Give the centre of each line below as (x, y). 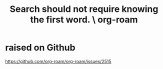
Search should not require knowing (84, 9)
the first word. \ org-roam (84, 20)
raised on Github (40, 48)
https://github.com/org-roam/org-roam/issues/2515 (58, 61)
